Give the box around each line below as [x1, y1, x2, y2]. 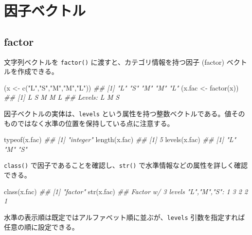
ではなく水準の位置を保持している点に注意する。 [17, 118, 174, 128]
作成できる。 [17, 66, 58, 76]
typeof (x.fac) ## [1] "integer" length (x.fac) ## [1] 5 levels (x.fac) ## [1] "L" [4, 134, 236, 145]
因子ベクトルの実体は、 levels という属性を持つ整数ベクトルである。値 [4, 108, 232, 119]
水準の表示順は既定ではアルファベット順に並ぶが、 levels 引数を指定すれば [4, 212, 245, 222]
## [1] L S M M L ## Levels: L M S [4, 92, 120, 102]
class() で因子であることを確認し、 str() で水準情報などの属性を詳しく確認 [4, 160, 248, 170]
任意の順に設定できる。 [4, 221, 79, 232]
